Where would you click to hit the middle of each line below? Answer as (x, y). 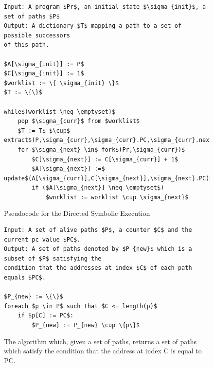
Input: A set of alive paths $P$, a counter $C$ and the (98, 230)
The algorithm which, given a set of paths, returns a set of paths (100, 341)
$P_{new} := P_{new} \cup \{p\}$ (86, 325)
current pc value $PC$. (42, 239)
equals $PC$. (25, 278)
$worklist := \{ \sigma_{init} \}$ (62, 83)
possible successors (37, 35)
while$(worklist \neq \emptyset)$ (60, 112)
